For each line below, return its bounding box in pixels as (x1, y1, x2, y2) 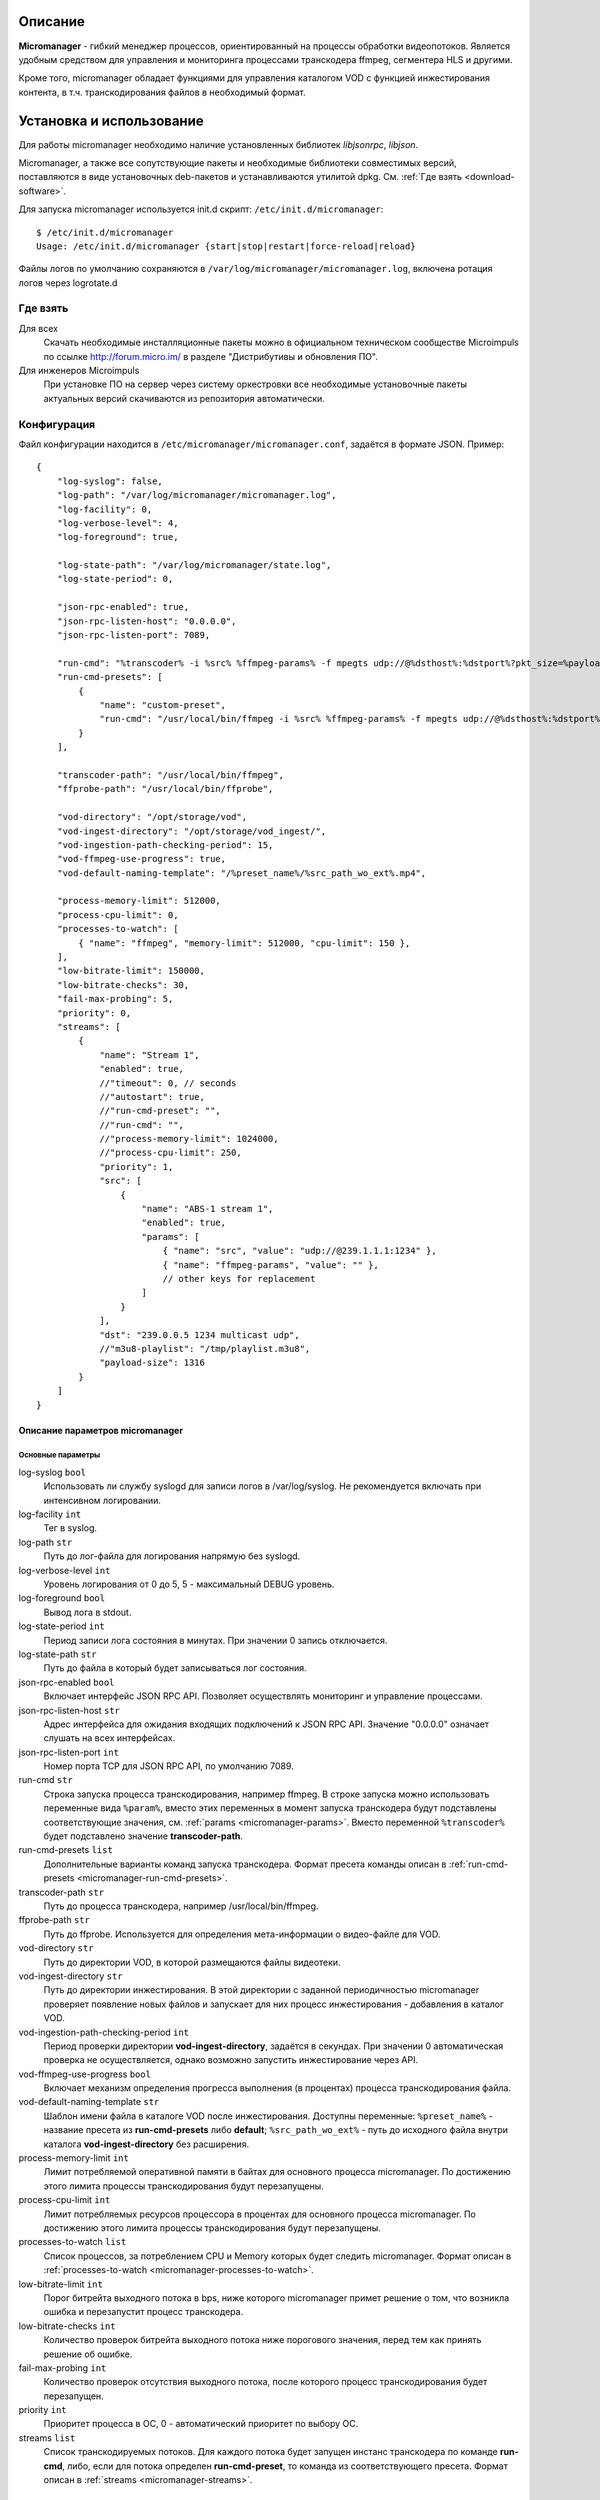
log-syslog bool (18, 1466, 87, 1478)
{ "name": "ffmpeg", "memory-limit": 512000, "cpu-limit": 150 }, (78, 937, 411, 949)
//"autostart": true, (99, 1091, 205, 1102)
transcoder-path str (18, 1886, 105, 1898)
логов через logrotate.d (18, 276, 118, 289)
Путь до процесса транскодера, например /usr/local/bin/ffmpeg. (43, 1900, 319, 1912)
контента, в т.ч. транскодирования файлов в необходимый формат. (18, 86, 307, 98)
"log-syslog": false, (56, 475, 164, 487)
